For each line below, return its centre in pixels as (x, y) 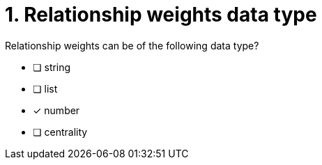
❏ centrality (60, 132)
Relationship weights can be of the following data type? (132, 45)
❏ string (52, 67)
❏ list (45, 88)
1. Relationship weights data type (161, 15)
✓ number (56, 110)
